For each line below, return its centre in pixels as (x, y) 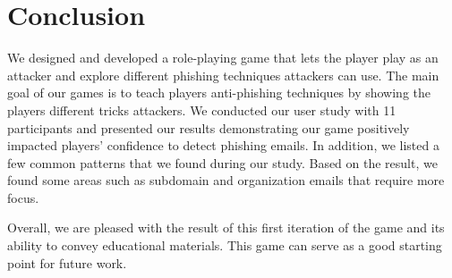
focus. (23, 197)
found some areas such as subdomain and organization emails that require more (226, 180)
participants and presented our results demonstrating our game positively (209, 127)
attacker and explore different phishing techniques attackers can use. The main (223, 75)
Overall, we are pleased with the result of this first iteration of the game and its (226, 227)
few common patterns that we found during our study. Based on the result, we (222, 162)
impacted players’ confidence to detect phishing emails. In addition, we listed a (223, 145)
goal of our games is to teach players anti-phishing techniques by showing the (219, 93)
